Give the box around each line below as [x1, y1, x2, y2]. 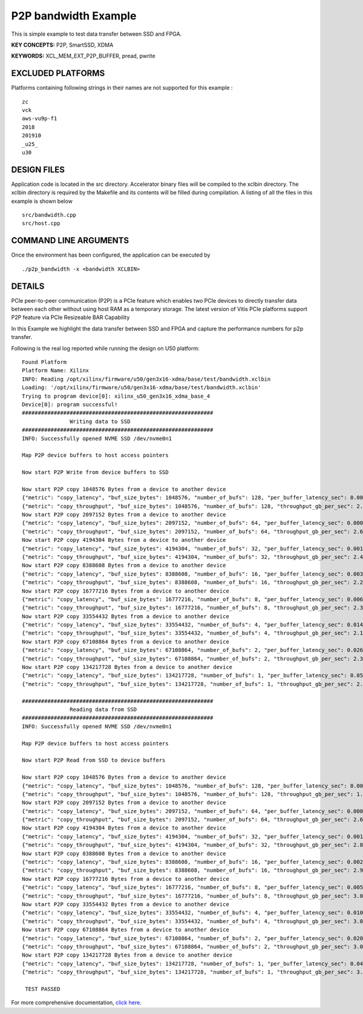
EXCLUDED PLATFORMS [11, 68, 105, 79]
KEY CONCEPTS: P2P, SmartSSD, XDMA [11, 41, 114, 48]
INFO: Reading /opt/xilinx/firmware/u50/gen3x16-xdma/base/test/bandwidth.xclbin [22, 375, 271, 383]
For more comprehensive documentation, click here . [11, 999, 142, 1006]
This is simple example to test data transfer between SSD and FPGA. [11, 30, 182, 38]
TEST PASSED [25, 986, 60, 992]
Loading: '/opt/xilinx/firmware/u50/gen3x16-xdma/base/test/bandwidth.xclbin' [22, 384, 261, 391]
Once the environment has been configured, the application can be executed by [11, 251, 211, 258]
